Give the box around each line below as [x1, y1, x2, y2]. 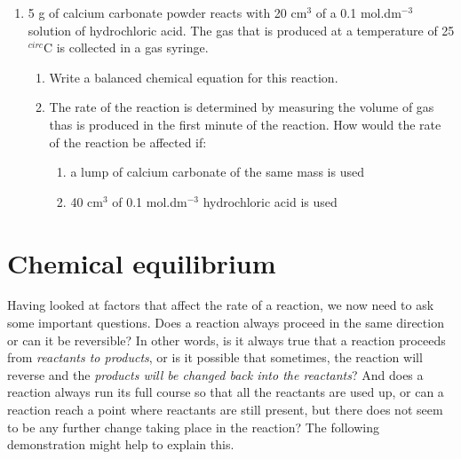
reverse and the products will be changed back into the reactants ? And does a [7, 365, 424, 384]
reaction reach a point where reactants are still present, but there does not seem [7, 400, 443, 419]
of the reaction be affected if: [49, 132, 207, 151]
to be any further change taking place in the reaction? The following [7, 417, 379, 436]
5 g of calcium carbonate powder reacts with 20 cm [28, 4, 307, 21]
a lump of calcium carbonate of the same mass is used [70, 162, 364, 181]
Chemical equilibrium [7, 244, 276, 281]
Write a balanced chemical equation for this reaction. [49, 67, 338, 86]
